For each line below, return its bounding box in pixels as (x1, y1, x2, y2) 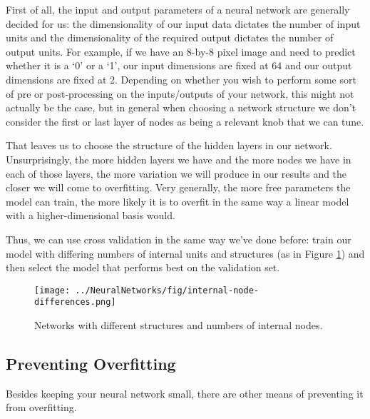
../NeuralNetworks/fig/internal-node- (75, 285, 259, 296)
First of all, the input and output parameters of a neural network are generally (6, 2, 350, 16)
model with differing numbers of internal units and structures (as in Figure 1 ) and (6, 246, 365, 261)
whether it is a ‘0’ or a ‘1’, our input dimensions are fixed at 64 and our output (6, 58, 352, 73)
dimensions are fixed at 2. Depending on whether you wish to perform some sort (6, 71, 356, 86)
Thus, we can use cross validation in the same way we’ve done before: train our (6, 231, 351, 246)
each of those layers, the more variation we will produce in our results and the (6, 166, 347, 181)
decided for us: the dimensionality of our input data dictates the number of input (6, 16, 361, 31)
